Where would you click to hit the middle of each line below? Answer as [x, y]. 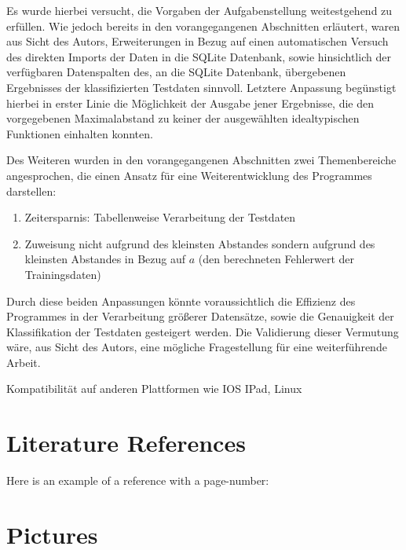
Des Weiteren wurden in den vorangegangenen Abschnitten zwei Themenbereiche [201, 160]
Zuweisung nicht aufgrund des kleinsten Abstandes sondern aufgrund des [200, 243]
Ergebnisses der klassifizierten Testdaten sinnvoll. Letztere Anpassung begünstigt [201, 87]
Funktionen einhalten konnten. [80, 133]
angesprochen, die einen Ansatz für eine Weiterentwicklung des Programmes [189, 175]
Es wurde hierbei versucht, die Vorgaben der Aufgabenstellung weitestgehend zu [199, 10]
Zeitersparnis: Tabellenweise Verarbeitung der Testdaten [160, 217]
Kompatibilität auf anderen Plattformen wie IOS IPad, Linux [154, 389]
